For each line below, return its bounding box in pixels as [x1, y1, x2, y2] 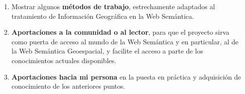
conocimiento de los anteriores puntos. [11, 81, 125, 91]
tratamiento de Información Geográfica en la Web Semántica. [11, 11, 194, 21]
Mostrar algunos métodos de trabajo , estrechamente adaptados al [11, 1, 215, 11]
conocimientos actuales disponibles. [11, 55, 117, 65]
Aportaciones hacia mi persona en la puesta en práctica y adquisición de [11, 71, 241, 81]
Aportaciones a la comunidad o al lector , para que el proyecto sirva [11, 27, 229, 37]
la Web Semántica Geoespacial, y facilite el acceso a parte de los [11, 46, 203, 56]
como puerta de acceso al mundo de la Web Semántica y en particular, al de [11, 36, 239, 46]
